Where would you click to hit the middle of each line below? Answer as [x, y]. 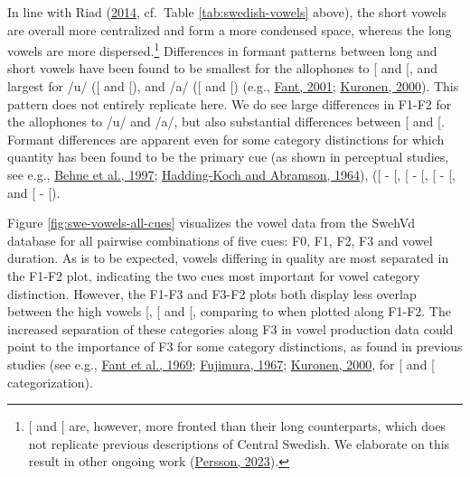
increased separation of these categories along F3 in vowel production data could [230, 328]
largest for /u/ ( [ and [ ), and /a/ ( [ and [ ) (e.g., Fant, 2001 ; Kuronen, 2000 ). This [233, 86]
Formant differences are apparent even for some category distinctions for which [226, 139]
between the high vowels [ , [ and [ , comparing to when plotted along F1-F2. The [229, 311]
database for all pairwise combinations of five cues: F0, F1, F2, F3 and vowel [220, 240]
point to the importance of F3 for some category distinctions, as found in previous [235, 346]
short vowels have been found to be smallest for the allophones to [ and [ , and [223, 68]
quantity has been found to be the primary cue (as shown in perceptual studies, [228, 157]
